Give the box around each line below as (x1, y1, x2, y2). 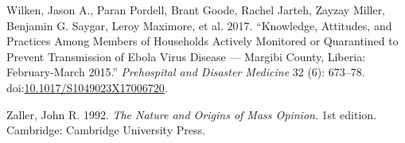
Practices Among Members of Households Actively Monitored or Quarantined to (6, 33, 399, 49)
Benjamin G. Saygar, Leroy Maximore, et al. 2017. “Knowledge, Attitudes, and (6, 17, 392, 33)
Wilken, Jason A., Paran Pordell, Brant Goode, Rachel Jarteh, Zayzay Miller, (6, 2, 386, 17)
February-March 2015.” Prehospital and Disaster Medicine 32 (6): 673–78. (6, 64, 365, 80)
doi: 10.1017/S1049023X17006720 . (6, 79, 168, 95)
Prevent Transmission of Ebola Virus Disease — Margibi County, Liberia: (6, 48, 366, 64)
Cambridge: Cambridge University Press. (6, 122, 205, 138)
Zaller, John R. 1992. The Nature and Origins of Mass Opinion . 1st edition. (6, 106, 377, 122)
